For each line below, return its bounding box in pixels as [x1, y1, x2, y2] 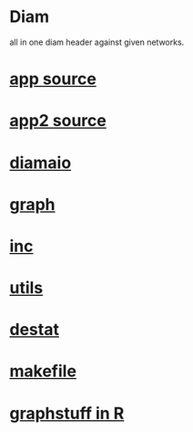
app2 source [9, 111, 107, 132]
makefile [9, 361, 77, 382]
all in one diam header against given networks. [9, 37, 185, 47]
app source [9, 68, 97, 90]
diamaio [9, 153, 72, 173]
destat [9, 320, 59, 340]
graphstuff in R [9, 403, 125, 424]
